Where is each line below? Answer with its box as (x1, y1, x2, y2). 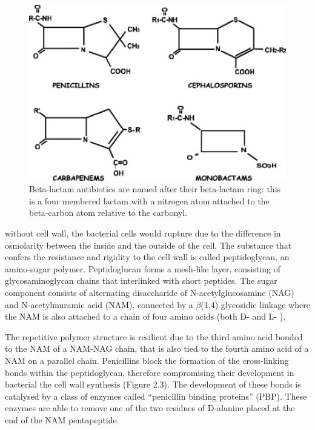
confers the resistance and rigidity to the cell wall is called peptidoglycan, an (5, 250, 290, 263)
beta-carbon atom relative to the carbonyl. (29, 206, 188, 219)
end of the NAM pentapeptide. (5, 413, 119, 426)
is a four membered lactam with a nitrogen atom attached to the (29, 194, 270, 207)
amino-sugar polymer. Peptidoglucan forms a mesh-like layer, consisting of (5, 262, 280, 275)
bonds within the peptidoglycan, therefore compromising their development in (5, 366, 294, 378)
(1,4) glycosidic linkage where (201, 298, 310, 311)
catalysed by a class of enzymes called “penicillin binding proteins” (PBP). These (5, 389, 307, 402)
